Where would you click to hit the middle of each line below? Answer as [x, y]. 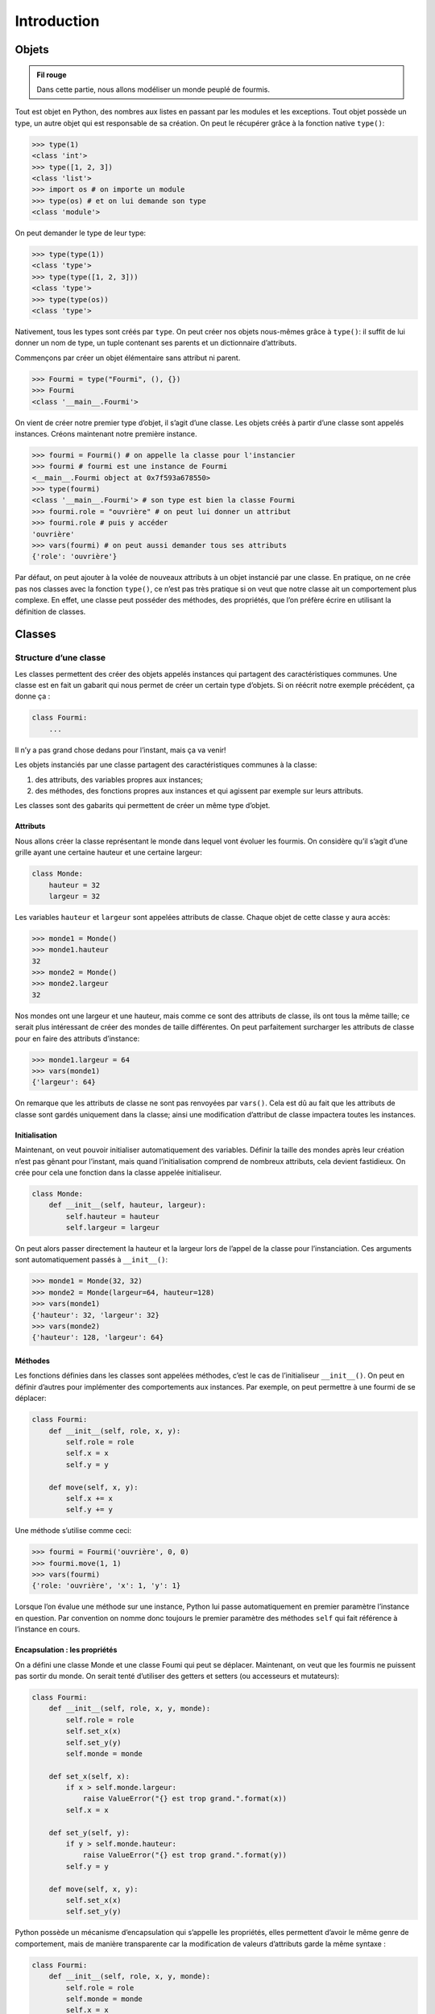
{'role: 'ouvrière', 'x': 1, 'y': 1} [106, 1586]
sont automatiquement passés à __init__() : [91, 1260]
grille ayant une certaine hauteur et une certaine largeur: [109, 852]
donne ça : [33, 696]
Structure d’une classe [60, 658]
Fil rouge [52, 75]
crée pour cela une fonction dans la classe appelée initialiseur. [118, 1172]
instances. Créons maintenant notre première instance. [106, 433]
